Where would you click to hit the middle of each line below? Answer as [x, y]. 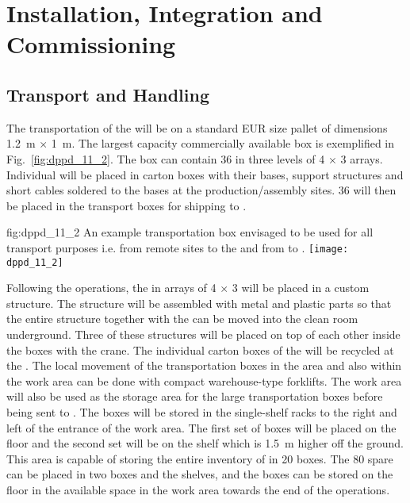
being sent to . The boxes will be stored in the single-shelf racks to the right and [202, 411]
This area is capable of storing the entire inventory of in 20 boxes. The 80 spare [200, 458]
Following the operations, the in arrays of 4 [111, 288]
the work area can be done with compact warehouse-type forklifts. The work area [204, 380]
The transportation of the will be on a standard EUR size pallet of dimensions [197, 127]
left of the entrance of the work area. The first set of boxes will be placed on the [201, 427]
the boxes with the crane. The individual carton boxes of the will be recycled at [200, 349]
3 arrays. [362, 158]
